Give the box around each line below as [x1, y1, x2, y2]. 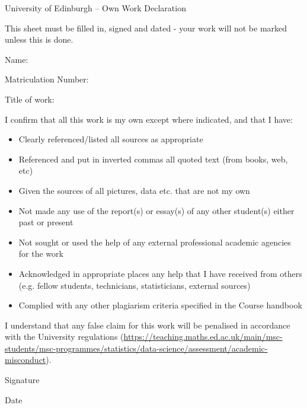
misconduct [5, 353, 46, 366]
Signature [5, 374, 40, 386]
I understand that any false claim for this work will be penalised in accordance [5, 318, 290, 331]
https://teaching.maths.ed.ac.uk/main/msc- [123, 330, 283, 343]
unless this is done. [5, 33, 73, 46]
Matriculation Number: [5, 73, 89, 85]
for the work [18, 247, 63, 260]
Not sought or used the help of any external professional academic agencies [18, 235, 291, 248]
